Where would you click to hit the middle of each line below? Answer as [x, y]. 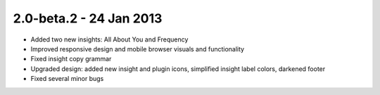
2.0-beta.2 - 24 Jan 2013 [88, 18]
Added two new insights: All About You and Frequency [109, 39]
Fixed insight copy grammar [71, 59]
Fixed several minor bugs [67, 79]
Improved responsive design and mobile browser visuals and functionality [138, 49]
